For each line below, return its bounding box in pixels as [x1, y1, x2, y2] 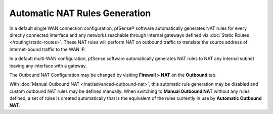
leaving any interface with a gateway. [9, 63, 87, 69]
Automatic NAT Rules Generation [9, 8, 151, 19]
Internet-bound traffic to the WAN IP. [9, 46, 86, 52]
